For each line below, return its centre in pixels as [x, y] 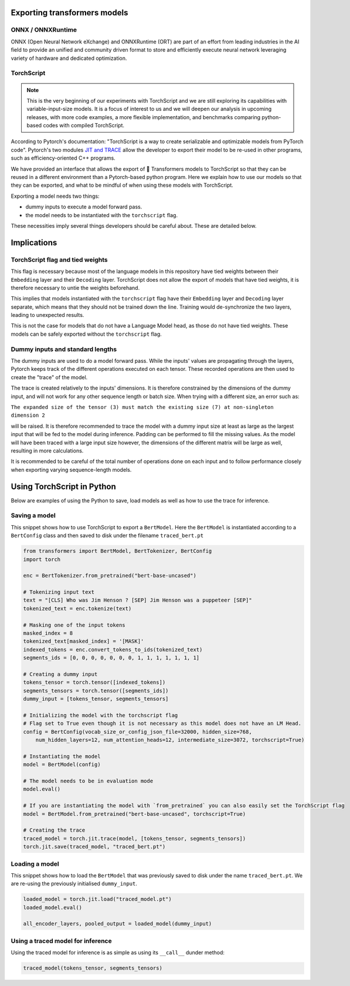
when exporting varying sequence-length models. [71, 470]
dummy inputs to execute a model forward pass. [84, 207]
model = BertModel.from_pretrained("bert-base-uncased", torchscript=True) [135, 814]
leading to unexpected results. [47, 315]
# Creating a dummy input [60, 674]
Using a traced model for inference [61, 941]
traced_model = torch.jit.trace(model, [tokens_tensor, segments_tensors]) [135, 838]
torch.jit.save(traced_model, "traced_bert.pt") [94, 847]
